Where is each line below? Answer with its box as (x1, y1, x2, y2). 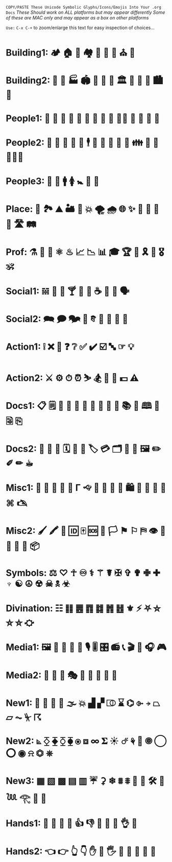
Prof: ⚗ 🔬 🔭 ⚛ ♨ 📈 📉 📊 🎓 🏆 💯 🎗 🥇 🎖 (6, 247, 164, 258)
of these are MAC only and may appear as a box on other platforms (6, 15, 149, 20)
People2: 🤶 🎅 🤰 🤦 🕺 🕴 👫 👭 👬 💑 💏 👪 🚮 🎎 (6, 137, 159, 148)
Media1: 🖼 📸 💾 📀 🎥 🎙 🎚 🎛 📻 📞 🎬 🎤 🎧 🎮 (6, 642, 167, 653)
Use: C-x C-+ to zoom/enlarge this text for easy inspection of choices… (6, 24, 155, 31)
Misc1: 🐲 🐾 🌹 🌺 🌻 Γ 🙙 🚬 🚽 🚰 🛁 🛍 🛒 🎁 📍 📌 (6, 482, 166, 494)
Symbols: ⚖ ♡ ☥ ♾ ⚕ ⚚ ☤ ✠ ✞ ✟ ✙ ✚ (6, 567, 160, 579)
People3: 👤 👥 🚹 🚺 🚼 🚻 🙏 (6, 175, 100, 187)
